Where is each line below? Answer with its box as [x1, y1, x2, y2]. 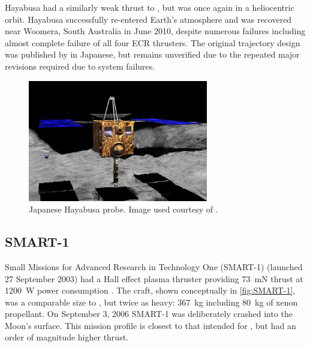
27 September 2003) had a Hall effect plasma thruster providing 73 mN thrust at [5, 272, 303, 285]
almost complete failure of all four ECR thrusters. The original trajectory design [5, 36, 300, 49]
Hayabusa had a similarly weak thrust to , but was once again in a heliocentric [5, 1, 294, 13]
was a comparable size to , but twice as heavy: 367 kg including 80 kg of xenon [5, 295, 298, 308]
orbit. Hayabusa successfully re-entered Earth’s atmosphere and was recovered [5, 13, 292, 25]
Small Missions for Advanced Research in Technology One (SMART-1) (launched [5, 260, 303, 273]
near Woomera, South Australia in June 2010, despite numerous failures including [5, 25, 306, 37]
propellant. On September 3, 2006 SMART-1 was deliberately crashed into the [5, 307, 293, 320]
